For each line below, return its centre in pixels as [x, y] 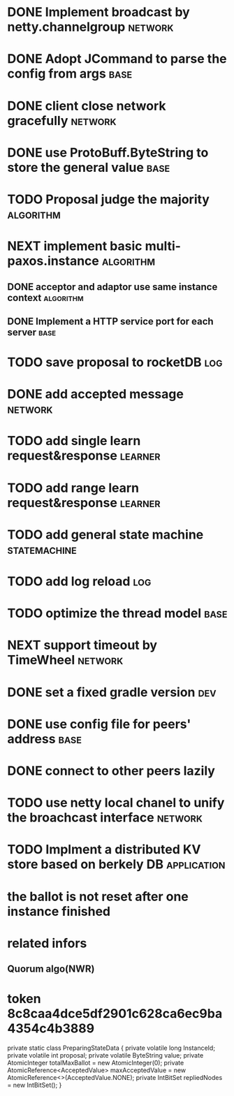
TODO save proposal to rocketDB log [115, 362]
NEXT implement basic [75, 246]
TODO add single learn [74, 441]
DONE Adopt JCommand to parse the [117, 59]
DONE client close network [87, 106]
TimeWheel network [65, 660]
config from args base [70, 74]
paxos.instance [53, 261]
